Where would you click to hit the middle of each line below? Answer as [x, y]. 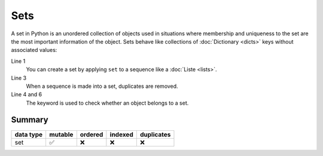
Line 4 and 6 [26, 94]
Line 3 [19, 78]
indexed [122, 134]
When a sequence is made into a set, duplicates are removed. [102, 86]
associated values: [34, 50]
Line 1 [18, 61]
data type [29, 134]
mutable [61, 134]
